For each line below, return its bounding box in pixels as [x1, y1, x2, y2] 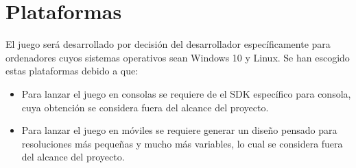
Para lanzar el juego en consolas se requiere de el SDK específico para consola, [21, 86, 351, 100]
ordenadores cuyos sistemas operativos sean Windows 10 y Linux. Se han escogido [5, 50, 350, 64]
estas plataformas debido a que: [5, 64, 139, 78]
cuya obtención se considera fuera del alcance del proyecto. [21, 100, 269, 114]
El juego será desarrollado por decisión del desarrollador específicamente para [5, 37, 331, 51]
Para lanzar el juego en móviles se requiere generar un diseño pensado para [21, 123, 337, 137]
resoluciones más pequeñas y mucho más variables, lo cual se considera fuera [21, 136, 343, 150]
